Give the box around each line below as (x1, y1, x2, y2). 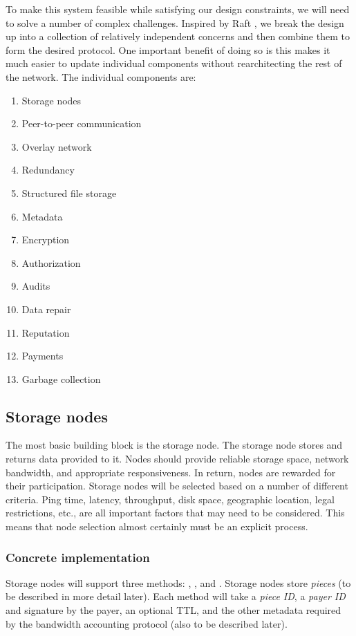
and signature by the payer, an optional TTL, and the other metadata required (6, 603, 341, 617)
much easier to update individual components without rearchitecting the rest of (6, 56, 342, 71)
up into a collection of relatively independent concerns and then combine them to (6, 29, 350, 44)
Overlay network (21, 139, 92, 153)
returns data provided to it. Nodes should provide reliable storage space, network (6, 451, 349, 466)
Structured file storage (21, 185, 117, 200)
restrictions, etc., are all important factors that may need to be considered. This (6, 505, 345, 520)
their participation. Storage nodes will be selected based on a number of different (6, 478, 348, 493)
